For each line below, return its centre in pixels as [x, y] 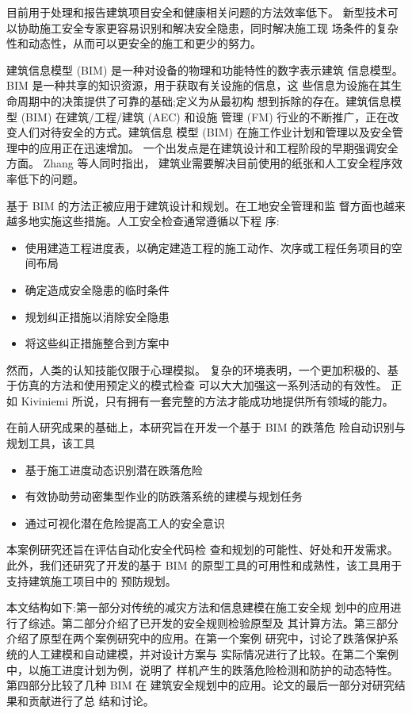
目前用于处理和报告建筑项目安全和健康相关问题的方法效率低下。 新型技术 [197, 12]
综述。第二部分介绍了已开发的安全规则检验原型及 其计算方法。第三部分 [213, 622]
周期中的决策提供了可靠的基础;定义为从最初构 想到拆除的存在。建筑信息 [204, 100]
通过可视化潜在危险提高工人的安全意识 [125, 522]
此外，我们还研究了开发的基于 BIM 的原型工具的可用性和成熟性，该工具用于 [204, 565]
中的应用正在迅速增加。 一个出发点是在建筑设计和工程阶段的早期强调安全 [208, 147]
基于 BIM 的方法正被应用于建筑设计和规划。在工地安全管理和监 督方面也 [195, 205]
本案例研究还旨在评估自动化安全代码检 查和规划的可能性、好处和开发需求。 [202, 549]
